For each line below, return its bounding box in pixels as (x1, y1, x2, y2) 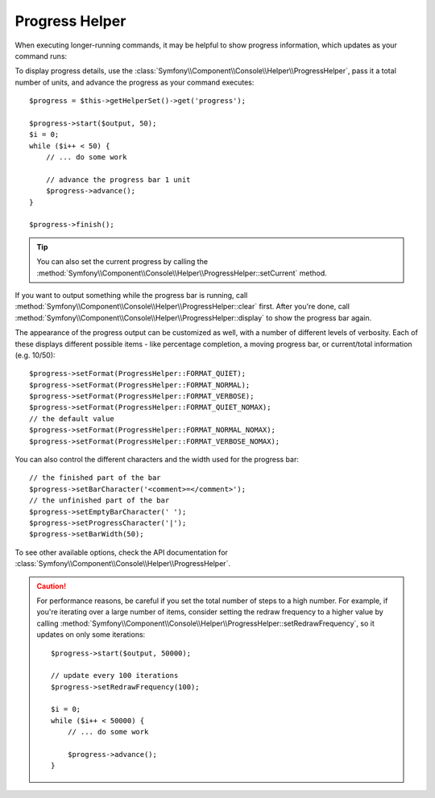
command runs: (14, 51, 68, 60)
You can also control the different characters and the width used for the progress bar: (14, 455, 300, 465)
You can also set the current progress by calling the (36, 257, 209, 267)
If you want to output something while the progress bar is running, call (14, 290, 248, 300)
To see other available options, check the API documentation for (14, 548, 229, 557)
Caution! (36, 581, 67, 591)
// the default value (29, 414, 114, 423)
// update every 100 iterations (51, 671, 179, 680)
